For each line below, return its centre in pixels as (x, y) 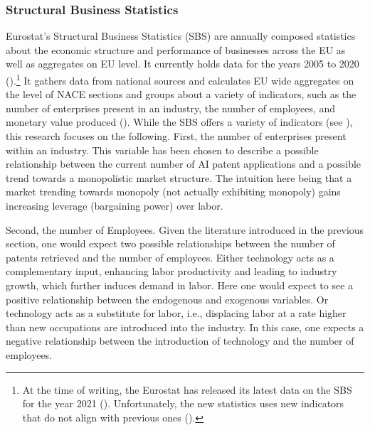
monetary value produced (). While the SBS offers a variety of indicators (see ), (179, 122)
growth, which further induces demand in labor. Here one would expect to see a (180, 285)
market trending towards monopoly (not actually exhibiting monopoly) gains (173, 192)
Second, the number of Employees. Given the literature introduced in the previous (185, 229)
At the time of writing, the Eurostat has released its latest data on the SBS (187, 389)
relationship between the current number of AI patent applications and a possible (184, 164)
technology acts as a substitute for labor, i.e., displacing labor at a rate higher (176, 313)
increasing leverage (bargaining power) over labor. (115, 205)
